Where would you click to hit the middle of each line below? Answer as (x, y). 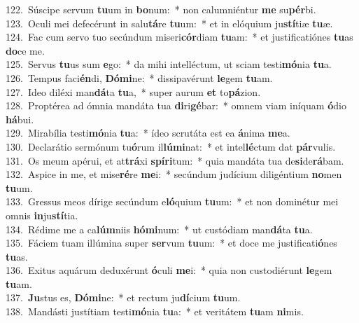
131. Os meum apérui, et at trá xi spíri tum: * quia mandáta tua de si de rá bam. (175, 160)
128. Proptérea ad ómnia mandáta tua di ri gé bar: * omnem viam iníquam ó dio (176, 105)
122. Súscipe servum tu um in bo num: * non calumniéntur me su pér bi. (161, 9)
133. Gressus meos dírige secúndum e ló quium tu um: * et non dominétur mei (172, 201)
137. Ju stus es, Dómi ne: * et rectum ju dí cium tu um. (123, 297)
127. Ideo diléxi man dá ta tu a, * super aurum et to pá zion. (133, 91)
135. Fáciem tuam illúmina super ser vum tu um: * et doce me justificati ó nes (171, 243)
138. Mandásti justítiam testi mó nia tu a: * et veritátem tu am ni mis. (155, 311)
